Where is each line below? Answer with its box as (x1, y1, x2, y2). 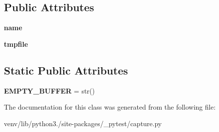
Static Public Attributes (4, 62, 128, 77)
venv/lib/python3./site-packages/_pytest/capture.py (4, 118, 162, 128)
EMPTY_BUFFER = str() (4, 85, 95, 95)
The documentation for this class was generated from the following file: (4, 102, 216, 112)
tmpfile (4, 38, 28, 49)
